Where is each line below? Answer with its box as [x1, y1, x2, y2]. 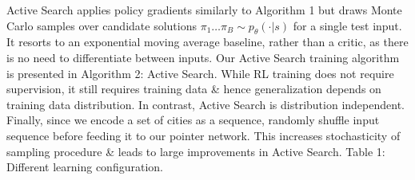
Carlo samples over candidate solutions [6, 17, 197, 33]
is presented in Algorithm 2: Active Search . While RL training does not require [6, 65, 394, 81]
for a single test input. [293, 17, 402, 33]
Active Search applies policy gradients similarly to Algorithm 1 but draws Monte [6, 2, 402, 18]
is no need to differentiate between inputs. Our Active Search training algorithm [6, 49, 400, 65]
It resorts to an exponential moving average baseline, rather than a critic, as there [6, 33, 409, 50]
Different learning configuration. [6, 158, 163, 175]
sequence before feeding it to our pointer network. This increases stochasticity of [6, 127, 401, 143]
